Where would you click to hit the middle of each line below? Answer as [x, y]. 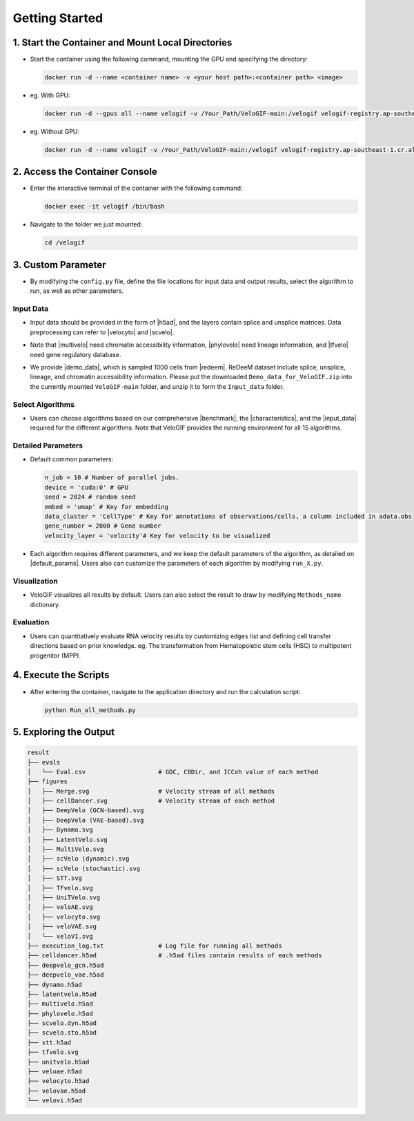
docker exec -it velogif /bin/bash [105, 207]
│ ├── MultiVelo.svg [66, 849]
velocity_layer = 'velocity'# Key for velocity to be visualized [157, 536]
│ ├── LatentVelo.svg [68, 840]
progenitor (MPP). [56, 655]
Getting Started [58, 18]
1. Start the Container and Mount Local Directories [122, 42]
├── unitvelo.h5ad [58, 1062]
